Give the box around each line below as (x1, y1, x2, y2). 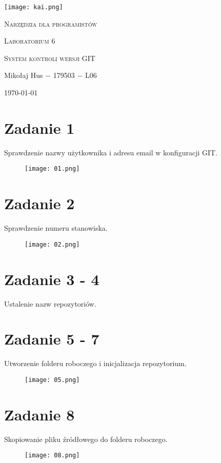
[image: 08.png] (25, 452, 80, 459)
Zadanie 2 (4, 193, 75, 214)
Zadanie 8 (4, 404, 75, 425)
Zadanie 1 (4, 117, 75, 138)
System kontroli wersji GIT (4, 52, 95, 63)
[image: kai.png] (4, 4, 63, 11)
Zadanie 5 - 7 (4, 328, 99, 349)
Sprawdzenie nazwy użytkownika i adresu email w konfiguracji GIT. (4, 147, 218, 157)
